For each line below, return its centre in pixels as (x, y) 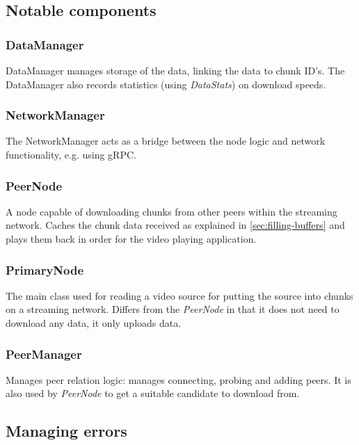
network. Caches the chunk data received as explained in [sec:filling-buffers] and (175, 225)
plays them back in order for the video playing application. (131, 238)
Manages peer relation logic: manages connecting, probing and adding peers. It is (178, 379)
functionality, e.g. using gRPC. (71, 154)
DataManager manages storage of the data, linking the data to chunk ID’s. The (175, 70)
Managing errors (66, 431)
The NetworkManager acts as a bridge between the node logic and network (166, 141)
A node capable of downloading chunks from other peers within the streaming (171, 211)
